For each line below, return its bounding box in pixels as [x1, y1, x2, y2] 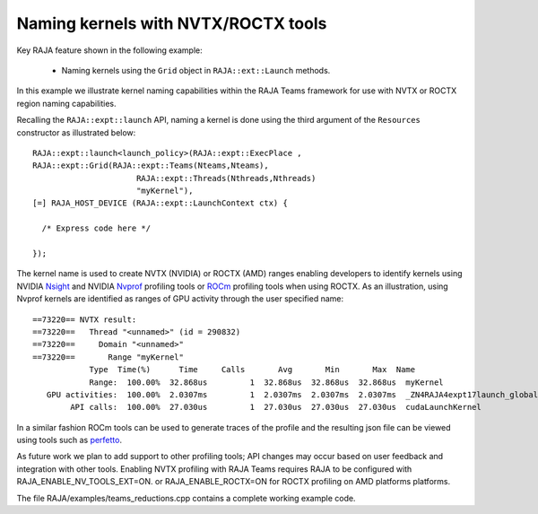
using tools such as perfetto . [16, 435, 123, 446]
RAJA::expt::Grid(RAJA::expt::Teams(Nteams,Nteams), [32, 161, 269, 170]
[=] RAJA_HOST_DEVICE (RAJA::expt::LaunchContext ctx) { [32, 198, 289, 208]
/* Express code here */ [41, 223, 152, 233]
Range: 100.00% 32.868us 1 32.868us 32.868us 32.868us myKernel [89, 377, 444, 388]
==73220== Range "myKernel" [32, 352, 184, 362]
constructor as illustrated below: [16, 126, 136, 138]
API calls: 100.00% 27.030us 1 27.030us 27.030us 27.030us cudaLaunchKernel [70, 402, 482, 413]
